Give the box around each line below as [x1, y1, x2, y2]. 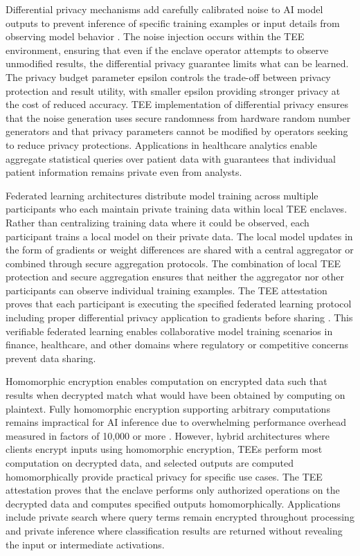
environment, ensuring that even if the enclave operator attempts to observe [6, 42, 329, 57]
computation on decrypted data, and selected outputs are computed [6, 456, 294, 469]
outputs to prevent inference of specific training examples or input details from [6, 15, 340, 30]
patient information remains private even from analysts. [6, 165, 242, 179]
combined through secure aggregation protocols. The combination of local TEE [6, 255, 341, 270]
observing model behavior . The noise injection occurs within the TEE [6, 29, 305, 44]
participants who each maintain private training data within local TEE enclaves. [6, 201, 348, 216]
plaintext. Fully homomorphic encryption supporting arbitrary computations [6, 401, 330, 415]
